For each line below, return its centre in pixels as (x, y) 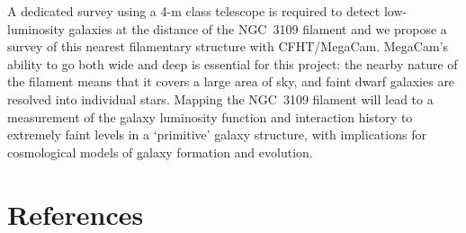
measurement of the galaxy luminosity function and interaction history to (210, 116)
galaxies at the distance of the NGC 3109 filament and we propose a (258, 28)
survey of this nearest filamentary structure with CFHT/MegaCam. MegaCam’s (228, 46)
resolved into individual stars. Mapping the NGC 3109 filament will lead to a (220, 99)
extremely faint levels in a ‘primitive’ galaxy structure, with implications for (217, 134)
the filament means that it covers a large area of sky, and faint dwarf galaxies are (231, 81)
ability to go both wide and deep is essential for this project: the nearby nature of (233, 63)
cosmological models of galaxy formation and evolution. (160, 152)
